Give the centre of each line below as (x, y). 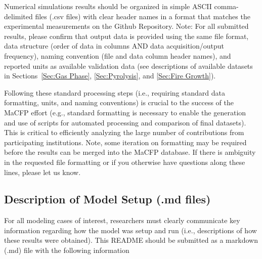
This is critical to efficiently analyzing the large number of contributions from (124, 132)
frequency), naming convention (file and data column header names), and (118, 55)
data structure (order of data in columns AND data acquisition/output (114, 46)
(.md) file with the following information (67, 250)
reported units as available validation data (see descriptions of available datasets (128, 66)
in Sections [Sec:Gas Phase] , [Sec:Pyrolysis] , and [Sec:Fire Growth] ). (110, 76)
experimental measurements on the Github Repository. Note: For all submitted (126, 26)
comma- (226, 6)
